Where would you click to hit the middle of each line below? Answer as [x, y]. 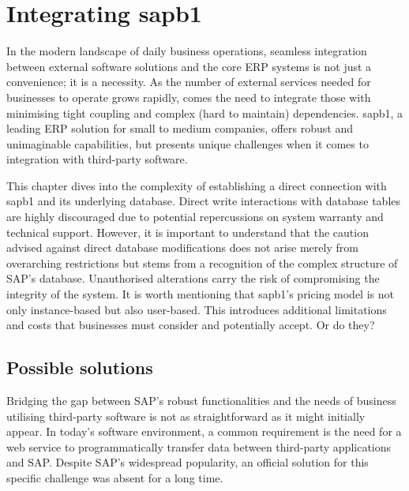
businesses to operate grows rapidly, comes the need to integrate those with [189, 97]
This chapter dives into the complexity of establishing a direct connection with [197, 185]
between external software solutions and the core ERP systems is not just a [189, 66]
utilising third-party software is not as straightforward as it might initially [186, 416]
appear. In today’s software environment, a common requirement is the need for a [204, 431]
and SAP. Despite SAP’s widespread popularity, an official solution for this [188, 462]
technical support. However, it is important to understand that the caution [188, 232]
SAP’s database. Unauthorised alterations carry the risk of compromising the [193, 278]
